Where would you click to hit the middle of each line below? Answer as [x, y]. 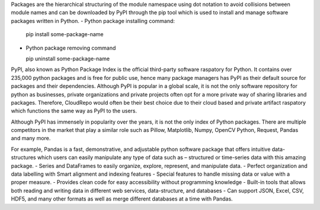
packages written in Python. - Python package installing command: [93, 21]
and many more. [31, 138]
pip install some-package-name [65, 34]
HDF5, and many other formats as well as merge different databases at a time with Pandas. [122, 199]
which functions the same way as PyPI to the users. [74, 111]
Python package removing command [71, 48]
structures [23, 157]
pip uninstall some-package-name [68, 59]
